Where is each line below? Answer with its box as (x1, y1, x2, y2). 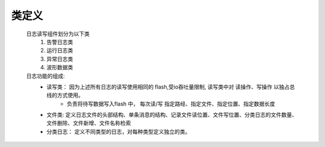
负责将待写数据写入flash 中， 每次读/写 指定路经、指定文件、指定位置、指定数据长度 (67, 100, 275, 107)
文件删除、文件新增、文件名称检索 (46, 119, 131, 127)
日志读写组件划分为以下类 (26, 30, 90, 37)
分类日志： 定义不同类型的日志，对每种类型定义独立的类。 (46, 128, 191, 135)
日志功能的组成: (26, 72, 66, 80)
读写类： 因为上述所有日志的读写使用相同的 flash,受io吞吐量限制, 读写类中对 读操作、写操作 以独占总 (46, 83, 295, 90)
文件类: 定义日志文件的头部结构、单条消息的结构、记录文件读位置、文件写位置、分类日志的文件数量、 (46, 111, 297, 119)
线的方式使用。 (46, 92, 84, 99)
